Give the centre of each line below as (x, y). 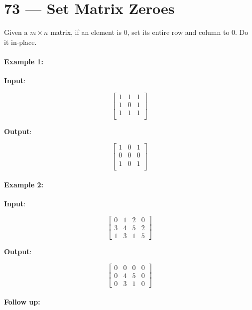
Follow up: (22, 302)
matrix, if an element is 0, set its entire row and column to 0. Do (149, 32)
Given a (16, 32)
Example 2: (24, 185)
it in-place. (20, 42)
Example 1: (24, 61)
